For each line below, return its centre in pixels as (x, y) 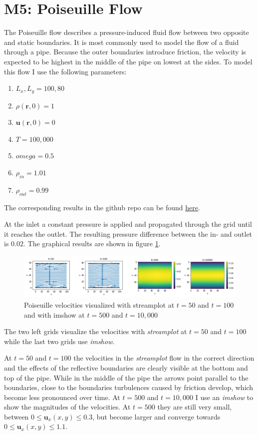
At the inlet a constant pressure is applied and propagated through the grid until (128, 224)
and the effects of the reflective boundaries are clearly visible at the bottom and (126, 367)
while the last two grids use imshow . (59, 341)
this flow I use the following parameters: (65, 71)
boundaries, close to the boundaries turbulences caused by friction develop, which (129, 387)
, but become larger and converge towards (156, 416)
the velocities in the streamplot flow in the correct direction (164, 358)
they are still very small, (195, 407)
